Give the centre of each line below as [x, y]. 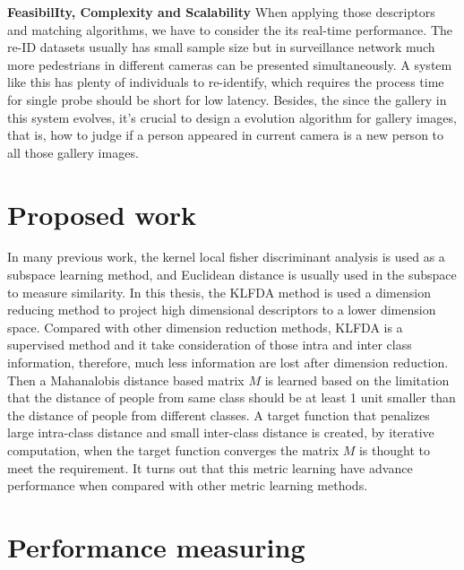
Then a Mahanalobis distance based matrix [126, 380]
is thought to [394, 450]
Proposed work [102, 214]
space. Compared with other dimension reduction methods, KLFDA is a [205, 327]
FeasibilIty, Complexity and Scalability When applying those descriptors [221, 12]
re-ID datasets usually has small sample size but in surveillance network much [221, 47]
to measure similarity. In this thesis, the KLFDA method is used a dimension [219, 292]
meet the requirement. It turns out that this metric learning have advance [210, 467]
